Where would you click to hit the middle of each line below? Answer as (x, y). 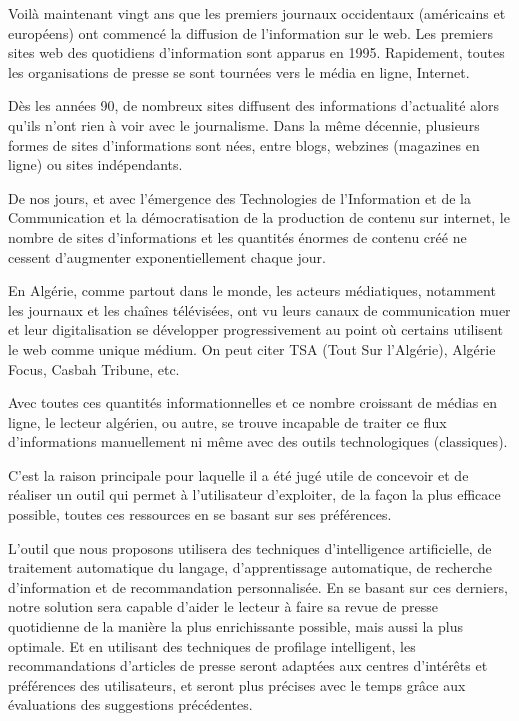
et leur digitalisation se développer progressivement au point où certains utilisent (255, 329)
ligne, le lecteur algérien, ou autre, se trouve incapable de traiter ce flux (227, 421)
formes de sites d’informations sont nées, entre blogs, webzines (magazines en (244, 144)
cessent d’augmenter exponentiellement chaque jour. (167, 256)
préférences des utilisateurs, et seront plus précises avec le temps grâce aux (237, 684)
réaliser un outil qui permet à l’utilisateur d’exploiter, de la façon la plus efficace (254, 494)
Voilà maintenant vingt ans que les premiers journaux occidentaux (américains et (257, 13)
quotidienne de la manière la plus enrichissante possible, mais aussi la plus (235, 626)
